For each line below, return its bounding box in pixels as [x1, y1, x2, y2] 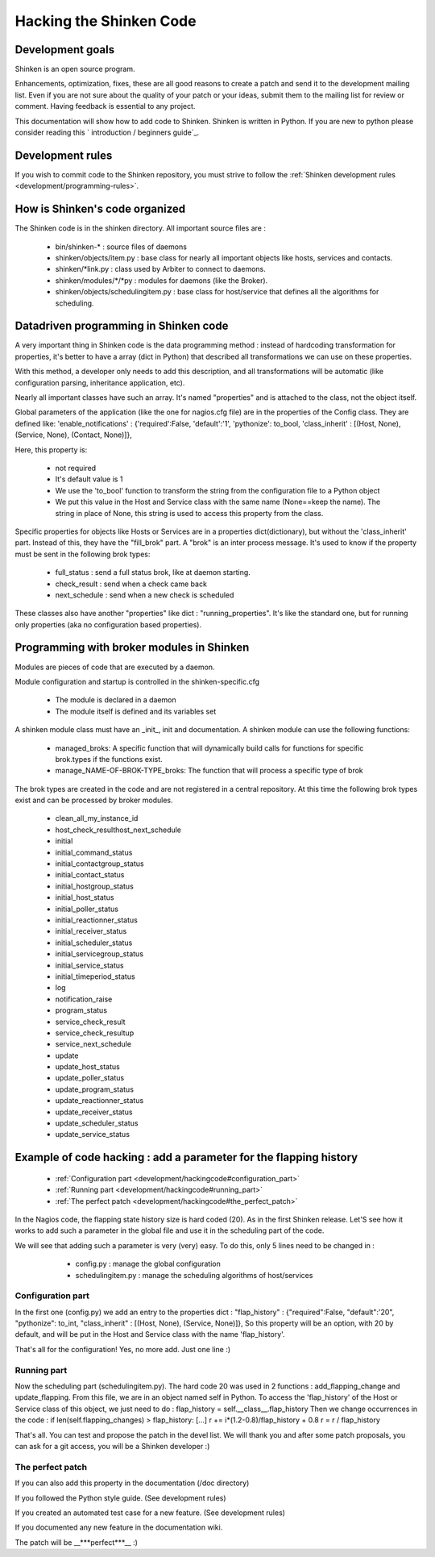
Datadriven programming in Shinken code [14, 319, 229, 333]
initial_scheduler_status [55, 938, 133, 947]
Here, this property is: [14, 444, 88, 455]
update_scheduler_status [55, 1118, 139, 1128]
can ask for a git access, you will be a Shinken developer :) [14, 1441, 210, 1451]
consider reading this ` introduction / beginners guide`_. [14, 127, 200, 137]
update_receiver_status [55, 1107, 133, 1117]
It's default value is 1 [55, 474, 123, 484]
